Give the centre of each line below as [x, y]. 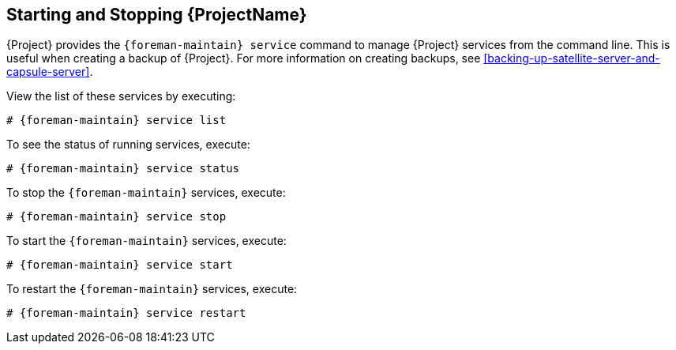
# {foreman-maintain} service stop [116, 217]
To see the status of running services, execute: [128, 145]
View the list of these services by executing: [121, 96]
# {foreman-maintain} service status [123, 169]
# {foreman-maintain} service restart [126, 313]
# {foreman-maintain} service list [116, 120]
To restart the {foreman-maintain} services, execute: [152, 289]
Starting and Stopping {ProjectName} [157, 15]
